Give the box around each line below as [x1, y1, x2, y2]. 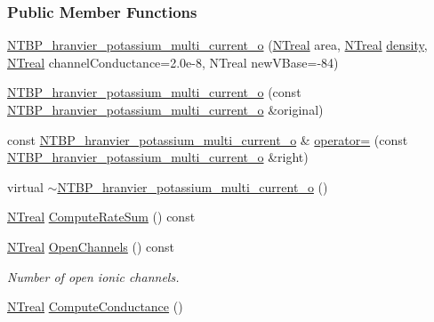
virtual [7, 177, 44, 196]
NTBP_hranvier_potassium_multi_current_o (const [7, 83, 301, 101]
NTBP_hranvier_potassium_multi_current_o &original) [7, 101, 324, 118]
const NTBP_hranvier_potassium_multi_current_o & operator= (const [7, 130, 408, 149]
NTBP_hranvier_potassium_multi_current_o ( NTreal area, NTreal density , [7, 36, 428, 54]
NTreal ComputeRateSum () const [7, 207, 196, 226]
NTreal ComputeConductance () [7, 297, 183, 316]
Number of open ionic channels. [7, 267, 180, 286]
